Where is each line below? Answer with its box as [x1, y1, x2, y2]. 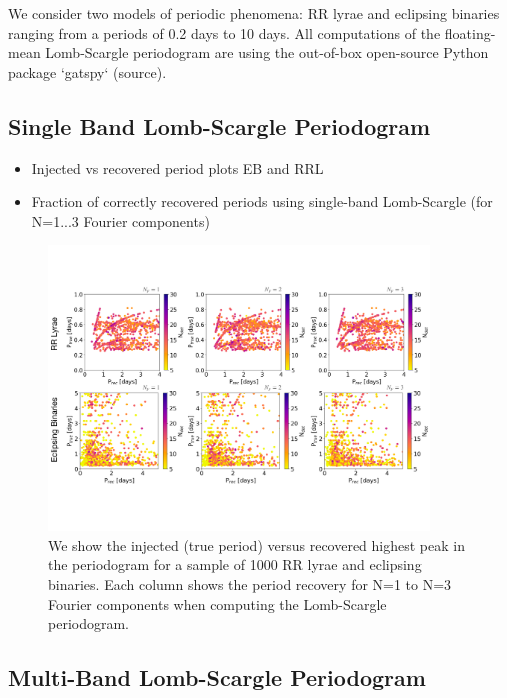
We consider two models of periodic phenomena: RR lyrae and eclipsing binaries [8, 3, 500, 23]
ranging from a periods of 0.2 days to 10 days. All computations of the [8, 22, 441, 43]
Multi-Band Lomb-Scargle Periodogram [8, 662, 426, 693]
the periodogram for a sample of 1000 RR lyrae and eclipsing [48, 554, 422, 575]
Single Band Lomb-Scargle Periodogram [8, 110, 431, 141]
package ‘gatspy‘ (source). [8, 61, 167, 82]
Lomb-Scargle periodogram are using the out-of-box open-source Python [45, 42, 489, 63]
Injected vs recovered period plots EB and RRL [31, 157, 324, 178]
